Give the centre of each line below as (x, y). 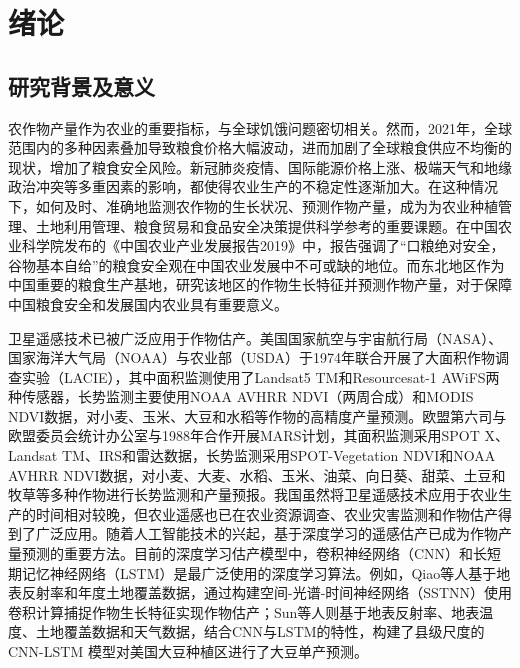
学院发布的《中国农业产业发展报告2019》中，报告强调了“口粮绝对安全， (270, 245)
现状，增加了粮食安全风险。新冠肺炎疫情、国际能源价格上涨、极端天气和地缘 (260, 166)
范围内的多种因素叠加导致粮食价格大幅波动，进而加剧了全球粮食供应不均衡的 (260, 147)
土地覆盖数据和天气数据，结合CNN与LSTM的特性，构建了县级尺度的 (260, 631)
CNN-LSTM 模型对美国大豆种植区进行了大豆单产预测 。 (188, 651)
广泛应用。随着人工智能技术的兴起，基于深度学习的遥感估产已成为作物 (266, 533)
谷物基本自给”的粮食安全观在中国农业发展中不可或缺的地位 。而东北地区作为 (256, 264)
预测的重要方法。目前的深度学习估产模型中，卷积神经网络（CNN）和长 (254, 553)
